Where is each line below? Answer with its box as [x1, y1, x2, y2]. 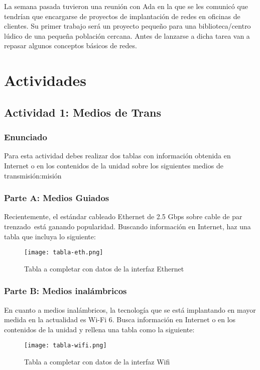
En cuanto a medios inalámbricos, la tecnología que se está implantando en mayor [4, 304, 256, 315]
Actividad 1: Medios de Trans [4, 104, 162, 120]
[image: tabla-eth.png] [24, 249, 103, 256]
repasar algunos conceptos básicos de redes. [4, 40, 137, 51]
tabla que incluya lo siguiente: [4, 231, 96, 241]
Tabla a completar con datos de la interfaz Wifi [24, 356, 170, 367]
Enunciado [4, 131, 47, 143]
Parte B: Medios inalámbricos [4, 285, 127, 297]
